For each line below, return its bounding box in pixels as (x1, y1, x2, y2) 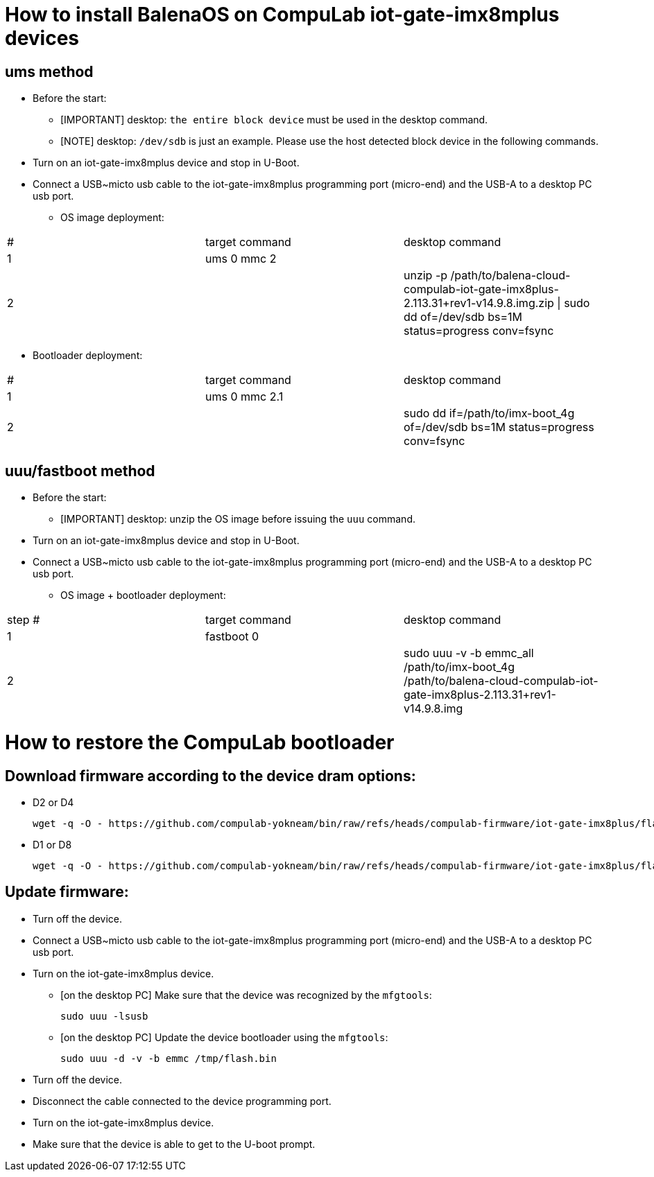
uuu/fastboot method (5, 462, 155, 480)
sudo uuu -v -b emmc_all (403, 646, 534, 661)
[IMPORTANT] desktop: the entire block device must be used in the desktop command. (60, 114, 488, 126)
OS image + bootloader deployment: (60, 589, 226, 602)
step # (7, 613, 40, 627)
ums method (5, 62, 94, 80)
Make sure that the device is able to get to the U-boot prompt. (33, 1137, 316, 1150)
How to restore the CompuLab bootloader (5, 730, 395, 754)
